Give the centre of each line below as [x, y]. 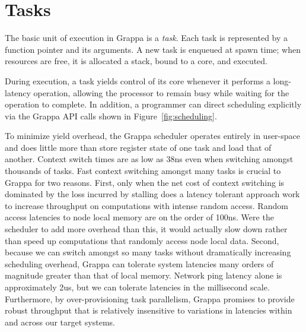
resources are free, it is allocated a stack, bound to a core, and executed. [136, 61]
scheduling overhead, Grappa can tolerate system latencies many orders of [139, 263]
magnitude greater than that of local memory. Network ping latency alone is [144, 275]
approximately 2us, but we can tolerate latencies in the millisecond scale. [137, 287]
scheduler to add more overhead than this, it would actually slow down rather [146, 229]
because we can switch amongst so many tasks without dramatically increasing [148, 252]
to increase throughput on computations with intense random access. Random [146, 205]
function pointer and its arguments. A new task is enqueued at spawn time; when [153, 49]
